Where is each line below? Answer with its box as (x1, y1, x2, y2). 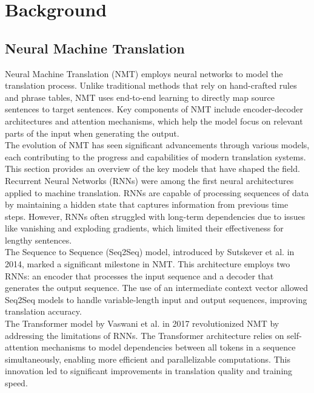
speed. (5, 377, 28, 389)
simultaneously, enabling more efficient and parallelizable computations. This (5, 352, 290, 365)
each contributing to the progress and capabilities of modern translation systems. (5, 150, 306, 163)
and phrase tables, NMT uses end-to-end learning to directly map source (5, 91, 275, 103)
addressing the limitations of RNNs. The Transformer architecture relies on (5, 329, 284, 341)
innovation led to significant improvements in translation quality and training (5, 364, 293, 377)
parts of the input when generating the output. (5, 126, 179, 139)
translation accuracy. (5, 305, 82, 318)
